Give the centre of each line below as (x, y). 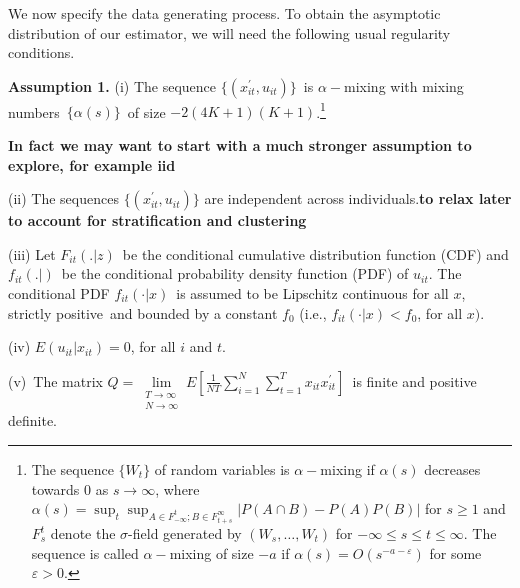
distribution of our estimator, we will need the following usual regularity (229, 32)
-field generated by (185, 533)
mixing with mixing (404, 85)
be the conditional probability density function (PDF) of (235, 273)
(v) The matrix (55, 380)
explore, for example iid (92, 164)
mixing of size (211, 552)
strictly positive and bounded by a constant (143, 312)
